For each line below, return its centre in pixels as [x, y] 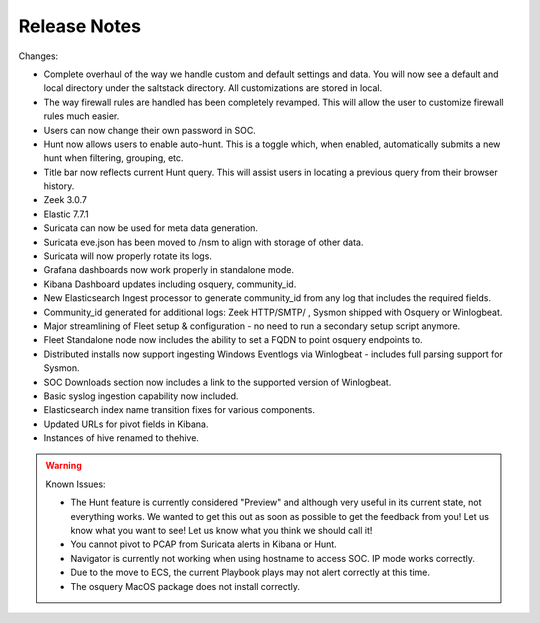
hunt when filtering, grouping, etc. [113, 158]
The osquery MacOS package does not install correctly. [185, 586]
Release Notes [80, 26]
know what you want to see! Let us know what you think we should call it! [221, 531]
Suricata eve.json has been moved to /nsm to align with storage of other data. [203, 242]
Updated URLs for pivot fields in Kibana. [126, 424]
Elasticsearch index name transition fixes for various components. [179, 410]
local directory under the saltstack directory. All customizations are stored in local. [213, 88]
